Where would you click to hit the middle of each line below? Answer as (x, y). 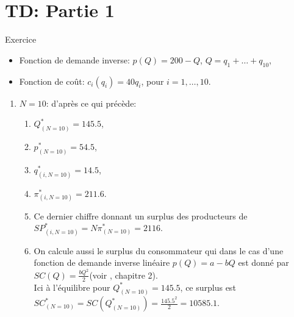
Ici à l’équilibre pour (72, 287)
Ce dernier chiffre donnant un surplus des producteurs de (141, 215)
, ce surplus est (208, 287)
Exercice (21, 39)
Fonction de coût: (52, 81)
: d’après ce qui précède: (91, 103)
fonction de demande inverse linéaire (102, 262)
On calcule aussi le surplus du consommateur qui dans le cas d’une (159, 250)
